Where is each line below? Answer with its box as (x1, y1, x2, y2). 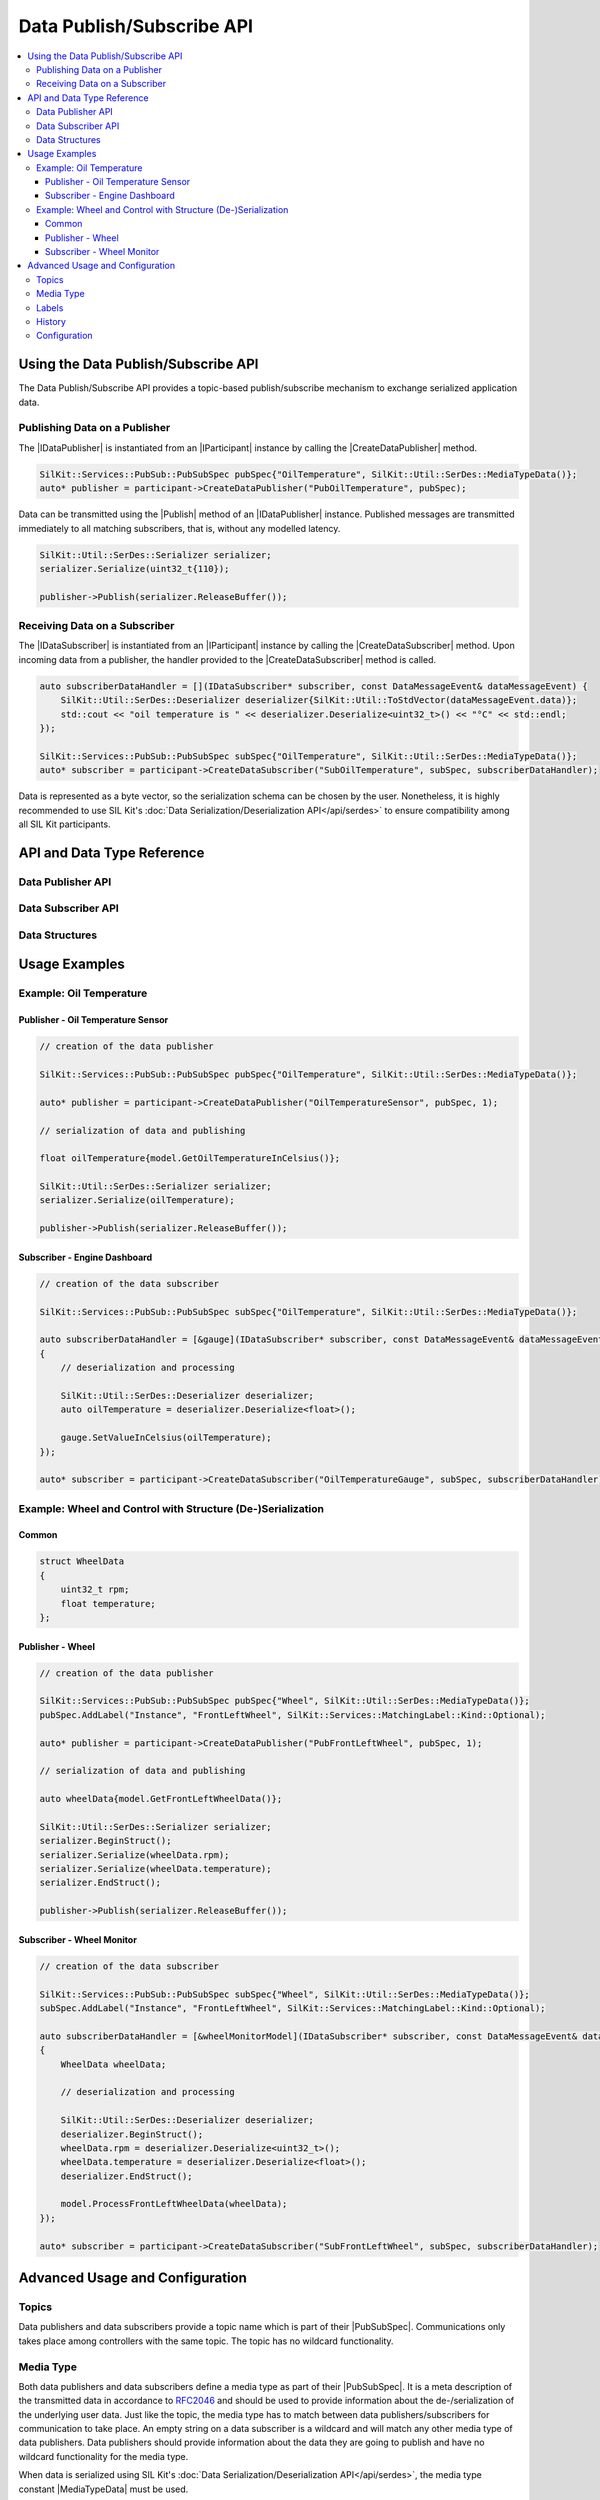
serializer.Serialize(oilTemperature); (39, 1195, 235, 1206)
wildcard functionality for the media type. (18, 2450, 189, 2462)
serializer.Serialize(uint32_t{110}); (39, 563, 230, 574)
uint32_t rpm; (60, 1584, 130, 1595)
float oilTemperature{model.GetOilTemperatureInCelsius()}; (39, 1153, 341, 1164)
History (36, 315, 67, 327)
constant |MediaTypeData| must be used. (18, 2483, 189, 2495)
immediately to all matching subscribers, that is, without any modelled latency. (18, 522, 341, 534)
